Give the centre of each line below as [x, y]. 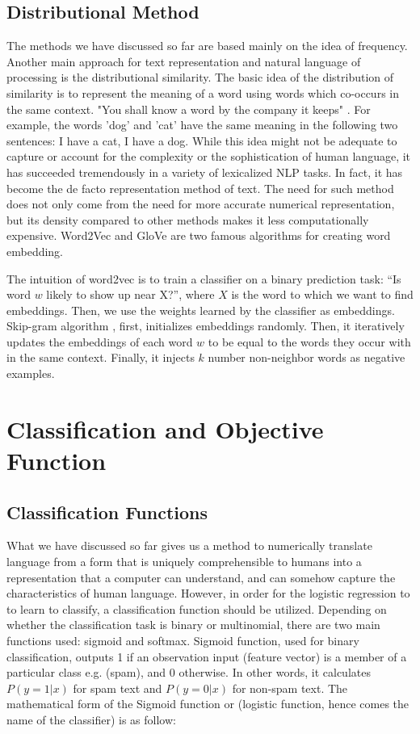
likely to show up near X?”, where [130, 294]
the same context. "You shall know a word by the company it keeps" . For [189, 109]
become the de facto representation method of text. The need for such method [200, 188]
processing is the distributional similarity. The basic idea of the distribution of [200, 77]
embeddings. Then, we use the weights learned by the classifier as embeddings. [201, 310]
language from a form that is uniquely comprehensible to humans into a [184, 562]
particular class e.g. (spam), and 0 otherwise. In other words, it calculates [189, 672]
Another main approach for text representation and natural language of [184, 61]
